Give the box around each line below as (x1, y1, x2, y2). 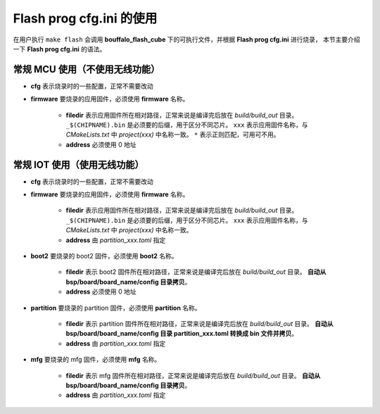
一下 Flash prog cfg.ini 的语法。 (13, 44, 106, 53)
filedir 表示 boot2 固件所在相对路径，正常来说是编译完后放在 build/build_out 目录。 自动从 (65, 268, 327, 276)
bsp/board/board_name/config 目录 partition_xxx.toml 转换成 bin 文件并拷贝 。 (65, 330, 298, 338)
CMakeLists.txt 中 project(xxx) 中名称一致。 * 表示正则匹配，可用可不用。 (65, 130, 280, 139)
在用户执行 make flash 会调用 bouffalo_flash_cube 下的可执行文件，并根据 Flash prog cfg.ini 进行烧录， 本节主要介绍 (13, 35, 360, 44)
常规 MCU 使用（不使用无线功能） (13, 63, 160, 75)
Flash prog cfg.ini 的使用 (13, 11, 158, 26)
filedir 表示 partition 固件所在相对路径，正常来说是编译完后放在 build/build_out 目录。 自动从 (65, 320, 334, 327)
